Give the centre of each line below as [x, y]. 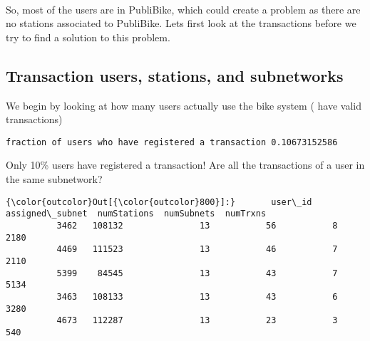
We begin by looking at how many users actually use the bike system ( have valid [184, 105]
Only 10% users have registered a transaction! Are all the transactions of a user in [185, 165]
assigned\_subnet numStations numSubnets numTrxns [136, 214]
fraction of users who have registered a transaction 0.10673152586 [172, 142]
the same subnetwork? [54, 179]
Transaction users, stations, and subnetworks [175, 75]
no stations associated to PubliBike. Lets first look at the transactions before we [181, 23]
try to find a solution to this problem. [88, 37]
